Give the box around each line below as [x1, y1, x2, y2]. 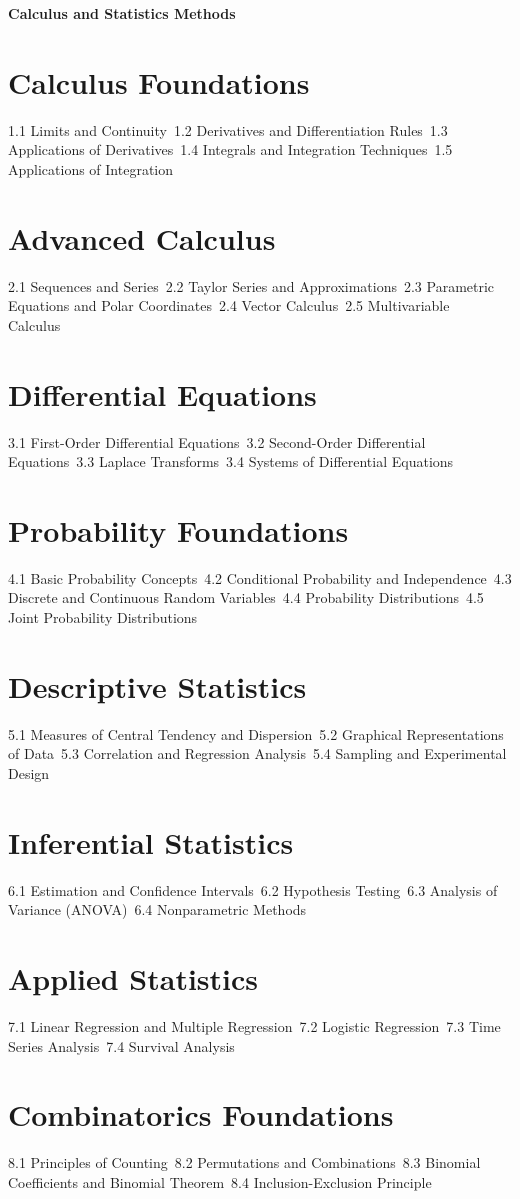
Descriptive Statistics [8, 665, 307, 706]
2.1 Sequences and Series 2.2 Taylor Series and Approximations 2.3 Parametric [8, 275, 495, 296]
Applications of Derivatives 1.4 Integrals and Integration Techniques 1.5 [8, 139, 453, 160]
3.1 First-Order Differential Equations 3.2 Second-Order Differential [8, 431, 426, 452]
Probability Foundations [8, 509, 349, 550]
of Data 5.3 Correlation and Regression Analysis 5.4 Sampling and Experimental [8, 743, 507, 764]
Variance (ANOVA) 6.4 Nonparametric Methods [8, 899, 307, 920]
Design [8, 762, 50, 783]
